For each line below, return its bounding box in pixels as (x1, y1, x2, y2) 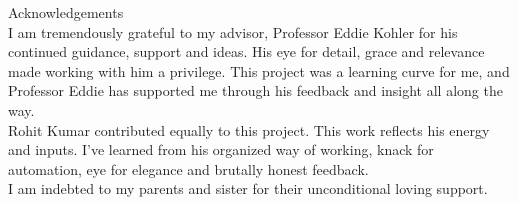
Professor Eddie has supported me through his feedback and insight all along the (8, 80, 503, 101)
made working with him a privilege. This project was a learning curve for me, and (8, 60, 510, 81)
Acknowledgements (8, 2, 124, 22)
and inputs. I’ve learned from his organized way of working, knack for (8, 139, 434, 160)
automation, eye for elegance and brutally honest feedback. (8, 158, 369, 179)
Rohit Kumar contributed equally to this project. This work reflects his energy (8, 119, 490, 140)
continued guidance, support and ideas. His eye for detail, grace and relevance (8, 41, 485, 62)
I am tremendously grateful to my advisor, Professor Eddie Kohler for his (8, 21, 458, 42)
